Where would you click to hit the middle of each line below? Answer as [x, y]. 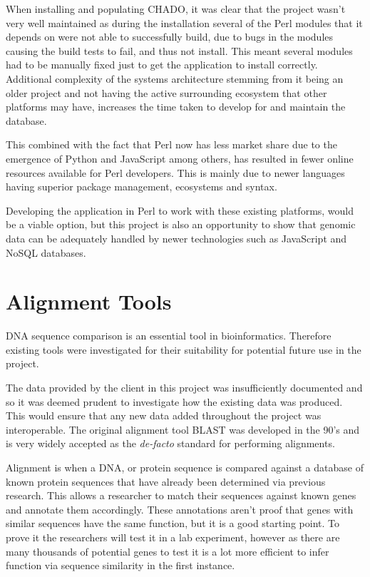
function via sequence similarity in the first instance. [120, 565]
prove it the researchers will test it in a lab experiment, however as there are [173, 537]
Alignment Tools [89, 301]
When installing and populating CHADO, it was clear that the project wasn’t [176, 9]
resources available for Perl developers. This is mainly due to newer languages [175, 172]
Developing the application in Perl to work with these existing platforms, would [180, 210]
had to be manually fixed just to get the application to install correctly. [162, 65]
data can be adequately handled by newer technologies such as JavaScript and [176, 238]
